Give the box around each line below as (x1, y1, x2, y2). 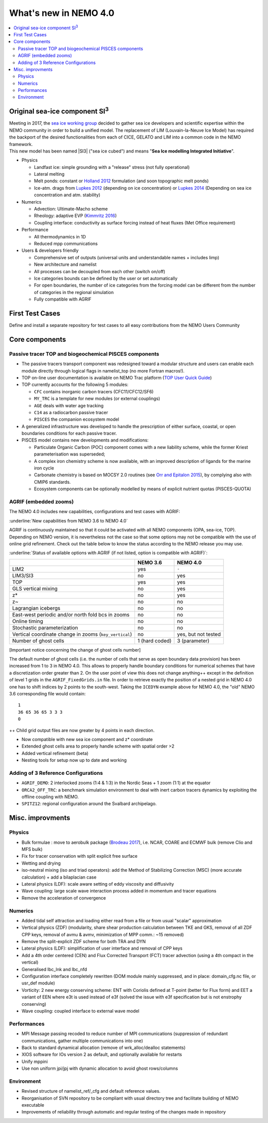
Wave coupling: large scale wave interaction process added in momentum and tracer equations (21, 888, 217, 894)
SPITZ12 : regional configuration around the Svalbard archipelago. (21, 801, 157, 807)
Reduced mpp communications (34, 241, 98, 246)
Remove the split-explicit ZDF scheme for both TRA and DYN (21, 939, 146, 945)
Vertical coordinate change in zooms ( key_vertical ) (12, 631, 133, 638)
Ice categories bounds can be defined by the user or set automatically (34, 275, 178, 281)
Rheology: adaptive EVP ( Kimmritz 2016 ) (34, 213, 117, 219)
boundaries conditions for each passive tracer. (21, 430, 117, 437)
